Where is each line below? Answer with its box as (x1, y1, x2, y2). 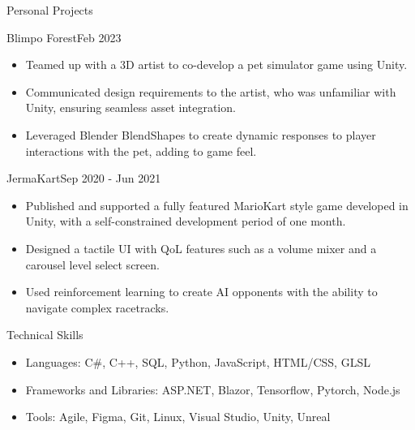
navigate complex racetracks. (25, 299, 169, 316)
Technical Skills (6, 326, 83, 343)
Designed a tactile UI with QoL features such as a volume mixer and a (25, 239, 377, 256)
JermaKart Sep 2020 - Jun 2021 (6, 170, 161, 187)
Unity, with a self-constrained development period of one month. (25, 213, 346, 230)
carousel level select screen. (25, 256, 160, 273)
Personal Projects (6, 2, 93, 18)
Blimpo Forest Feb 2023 (6, 28, 122, 45)
